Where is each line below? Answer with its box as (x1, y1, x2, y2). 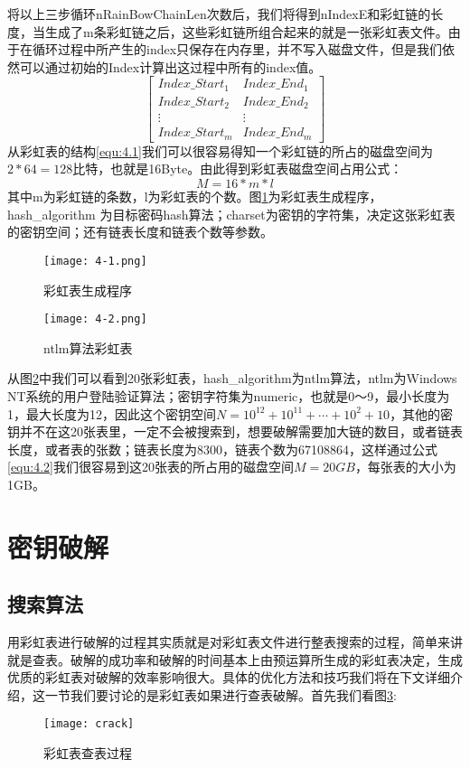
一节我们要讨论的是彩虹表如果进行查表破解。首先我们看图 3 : (44, 685, 397, 704)
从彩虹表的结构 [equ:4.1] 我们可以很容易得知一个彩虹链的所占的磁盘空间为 (7, 141, 433, 160)
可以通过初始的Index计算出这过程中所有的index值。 (19, 57, 322, 76)
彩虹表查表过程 (43, 744, 132, 763)
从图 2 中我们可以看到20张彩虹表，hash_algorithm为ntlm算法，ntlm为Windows (7, 369, 457, 388)
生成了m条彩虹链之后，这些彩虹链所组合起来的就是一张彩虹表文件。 (44, 22, 448, 41)
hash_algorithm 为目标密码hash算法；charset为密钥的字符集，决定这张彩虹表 (7, 204, 456, 223)
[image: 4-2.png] (43, 313, 147, 326)
